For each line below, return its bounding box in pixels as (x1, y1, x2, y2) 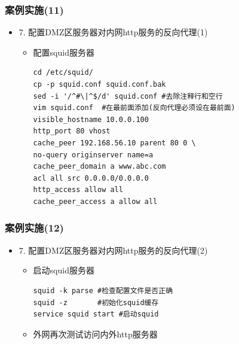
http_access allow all (33, 185, 123, 194)
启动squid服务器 (33, 264, 94, 276)
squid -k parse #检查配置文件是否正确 (33, 286, 173, 295)
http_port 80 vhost (33, 127, 111, 136)
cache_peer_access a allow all (33, 197, 158, 206)
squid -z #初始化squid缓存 (33, 298, 159, 307)
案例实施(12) (5, 220, 64, 235)
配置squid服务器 (33, 45, 94, 58)
